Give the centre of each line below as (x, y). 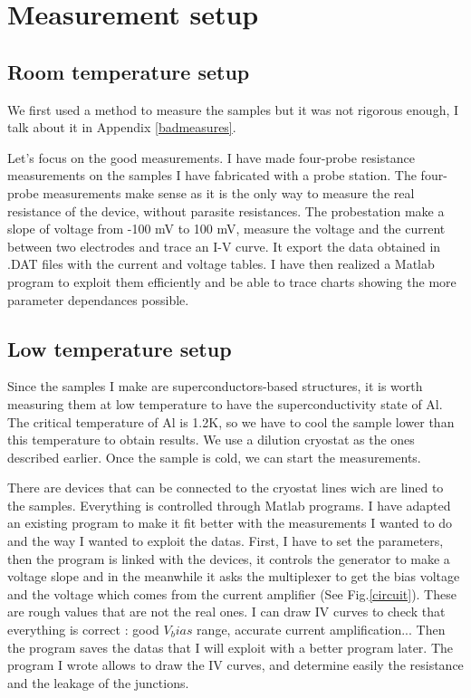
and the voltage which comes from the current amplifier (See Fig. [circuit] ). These (232, 593)
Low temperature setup (120, 348)
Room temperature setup (129, 71)
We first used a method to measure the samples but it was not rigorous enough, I (233, 109)
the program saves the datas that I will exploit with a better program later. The (231, 647)
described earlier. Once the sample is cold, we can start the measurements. (214, 457)
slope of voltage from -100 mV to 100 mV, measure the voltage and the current (226, 229)
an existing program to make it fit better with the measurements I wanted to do (230, 523)
